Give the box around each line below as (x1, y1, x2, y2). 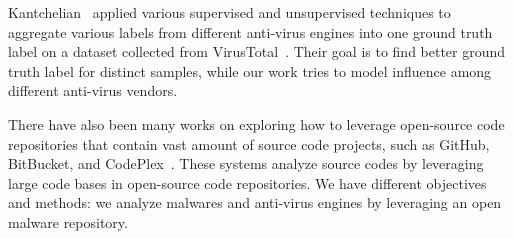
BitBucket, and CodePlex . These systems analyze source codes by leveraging (8, 153, 484, 174)
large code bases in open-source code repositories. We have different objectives (8, 172, 487, 193)
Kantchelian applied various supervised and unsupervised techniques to (8, 2, 451, 22)
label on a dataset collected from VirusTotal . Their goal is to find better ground (8, 41, 506, 62)
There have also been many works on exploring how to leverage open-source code (8, 113, 505, 134)
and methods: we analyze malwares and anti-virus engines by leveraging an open (8, 192, 502, 213)
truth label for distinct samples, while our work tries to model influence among (8, 60, 492, 81)
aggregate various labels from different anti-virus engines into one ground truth (8, 21, 493, 42)
